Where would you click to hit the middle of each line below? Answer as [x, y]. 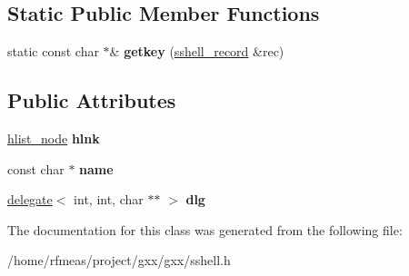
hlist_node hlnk [54, 138]
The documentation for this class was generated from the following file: [205, 229]
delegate [30, 199]
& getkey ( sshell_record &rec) [197, 51]
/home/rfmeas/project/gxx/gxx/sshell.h [119, 260]
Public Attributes [92, 100]
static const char [53, 51]
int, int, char [109, 199]
